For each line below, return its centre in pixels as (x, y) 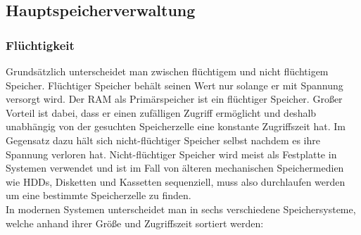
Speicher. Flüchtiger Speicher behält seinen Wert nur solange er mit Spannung (175, 85)
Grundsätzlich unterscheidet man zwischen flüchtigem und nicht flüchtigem (167, 71)
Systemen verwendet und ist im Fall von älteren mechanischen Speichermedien (175, 168)
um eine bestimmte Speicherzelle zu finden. (99, 195)
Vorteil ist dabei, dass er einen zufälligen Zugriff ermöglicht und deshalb (161, 112)
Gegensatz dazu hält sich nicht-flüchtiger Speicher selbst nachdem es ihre (163, 140)
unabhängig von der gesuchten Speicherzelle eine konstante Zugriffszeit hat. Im (176, 126)
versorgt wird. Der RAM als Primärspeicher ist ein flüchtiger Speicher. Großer (174, 99)
